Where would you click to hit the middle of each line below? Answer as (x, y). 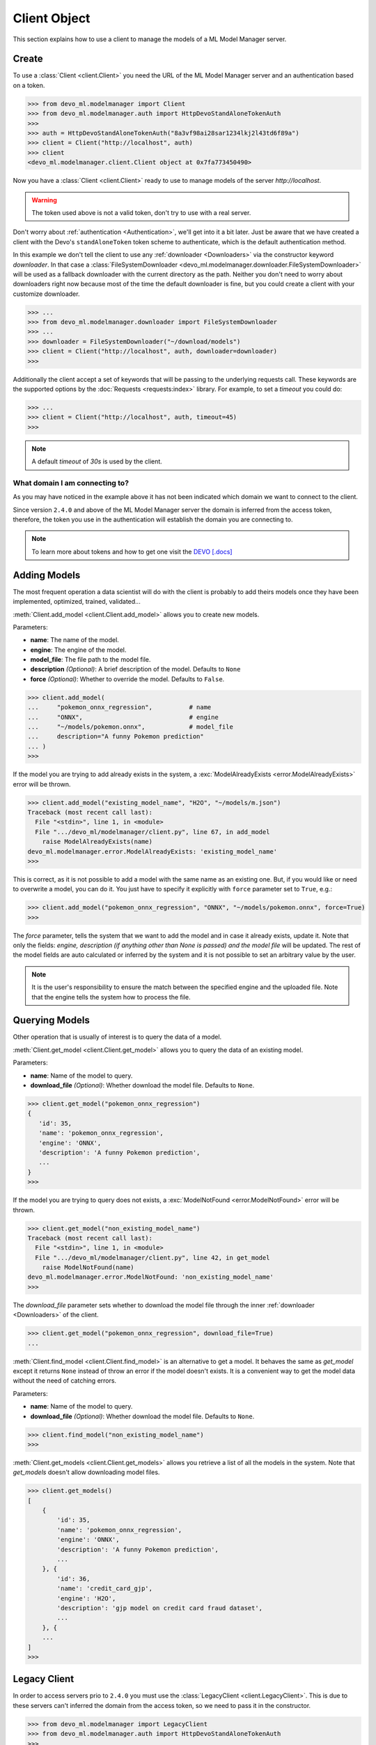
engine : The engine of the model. (78, 650)
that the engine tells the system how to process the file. (111, 997)
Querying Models (52, 1020)
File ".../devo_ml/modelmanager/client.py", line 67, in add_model (152, 832)
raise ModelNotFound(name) (88, 1268)
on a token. (29, 85)
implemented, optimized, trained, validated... (77, 602)
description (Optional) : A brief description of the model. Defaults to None (135, 669)
